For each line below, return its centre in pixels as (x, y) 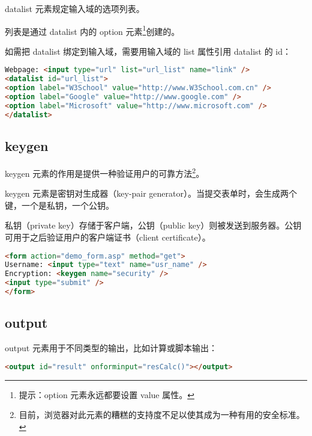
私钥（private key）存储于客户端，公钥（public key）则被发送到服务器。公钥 (153, 225)
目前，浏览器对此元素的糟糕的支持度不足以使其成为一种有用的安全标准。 (162, 415)
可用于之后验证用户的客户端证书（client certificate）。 (108, 237)
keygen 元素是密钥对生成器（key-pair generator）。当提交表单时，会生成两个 (151, 193)
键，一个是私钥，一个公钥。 (59, 205)
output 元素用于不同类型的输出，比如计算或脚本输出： (111, 348)
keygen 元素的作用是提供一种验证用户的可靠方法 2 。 (105, 172)
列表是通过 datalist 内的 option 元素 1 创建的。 (92, 30)
